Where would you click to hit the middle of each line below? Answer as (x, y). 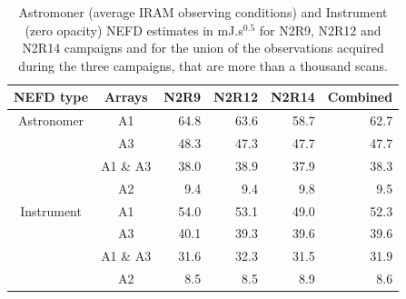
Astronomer (51, 120)
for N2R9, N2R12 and (320, 30)
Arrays (126, 97)
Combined (360, 97)
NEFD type (51, 97)
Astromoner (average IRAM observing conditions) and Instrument (203, 12)
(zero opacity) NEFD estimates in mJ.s (134, 30)
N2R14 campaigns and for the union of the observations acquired (203, 48)
